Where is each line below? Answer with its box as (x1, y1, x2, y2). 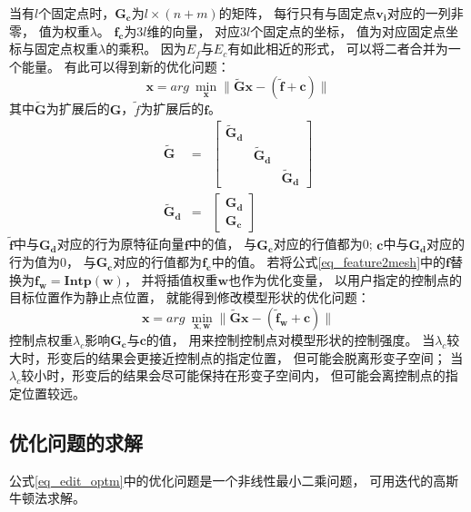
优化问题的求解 (9, 428, 143, 456)
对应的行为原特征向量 (56, 234, 185, 253)
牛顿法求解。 (9, 488, 85, 507)
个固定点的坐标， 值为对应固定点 (250, 21, 446, 40)
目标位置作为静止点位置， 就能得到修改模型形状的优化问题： (9, 288, 370, 307)
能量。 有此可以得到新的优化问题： (21, 56, 230, 75)
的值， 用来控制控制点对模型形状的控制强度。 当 (145, 330, 436, 349)
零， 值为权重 (9, 21, 90, 40)
